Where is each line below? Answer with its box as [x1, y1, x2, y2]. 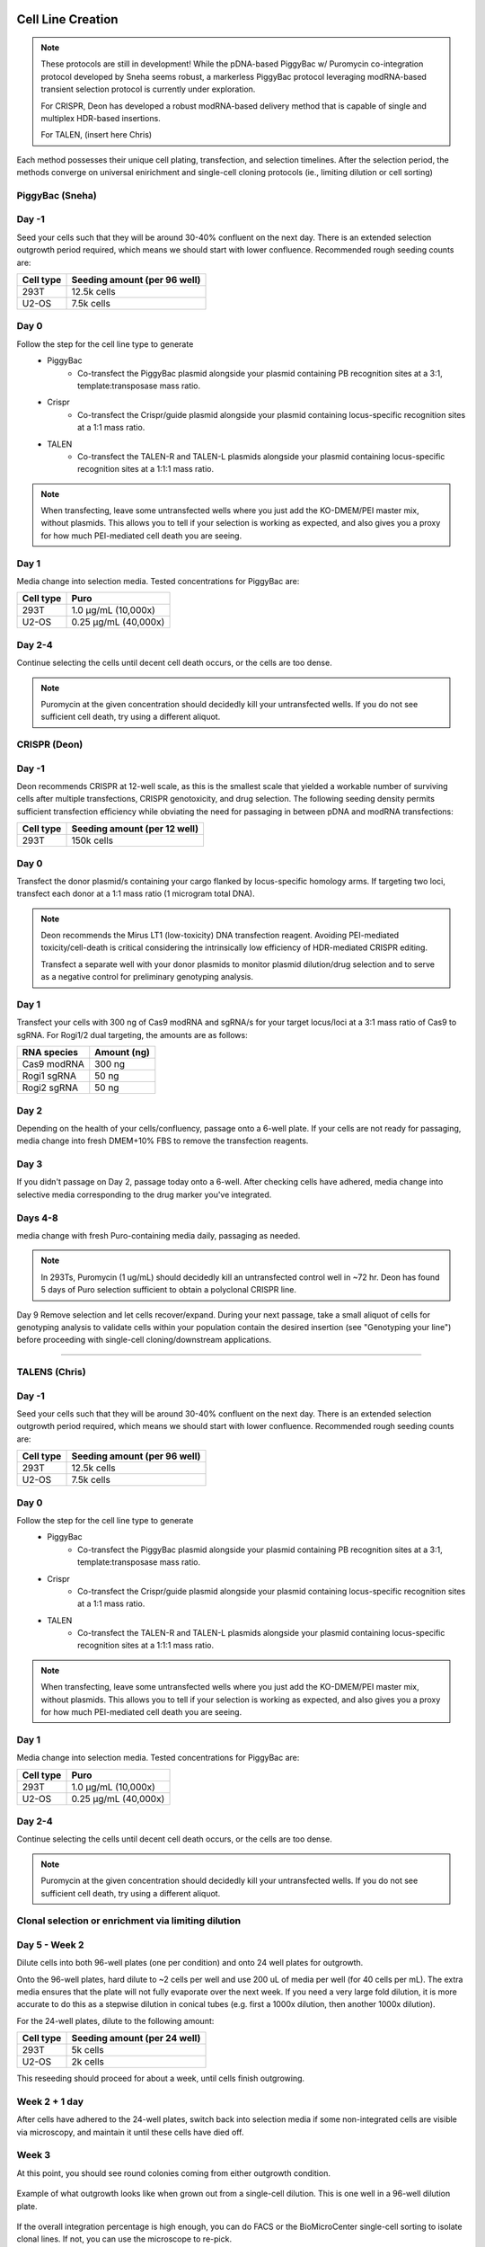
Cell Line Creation [16, 12, 119, 27]
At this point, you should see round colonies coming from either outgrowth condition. [16, 2167, 331, 2179]
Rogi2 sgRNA [22, 1081, 78, 1094]
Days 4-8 [16, 1212, 58, 1224]
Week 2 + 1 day [16, 2095, 84, 2108]
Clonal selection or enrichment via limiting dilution [16, 1914, 242, 1927]
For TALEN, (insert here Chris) [40, 129, 153, 140]
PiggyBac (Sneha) [16, 189, 98, 201]
